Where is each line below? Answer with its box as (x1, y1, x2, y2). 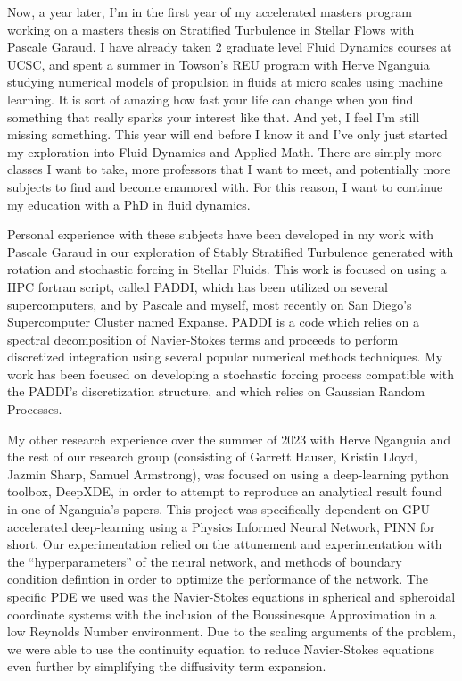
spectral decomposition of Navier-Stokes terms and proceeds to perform (7, 329, 399, 348)
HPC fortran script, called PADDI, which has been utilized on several (7, 277, 389, 295)
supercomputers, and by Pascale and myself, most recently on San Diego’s (7, 295, 412, 313)
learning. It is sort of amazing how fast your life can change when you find (7, 89, 414, 108)
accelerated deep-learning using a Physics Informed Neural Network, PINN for (7, 517, 435, 536)
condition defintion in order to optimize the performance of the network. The (7, 569, 428, 588)
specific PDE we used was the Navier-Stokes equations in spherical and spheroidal (7, 587, 456, 605)
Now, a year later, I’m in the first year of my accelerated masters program (7, 3, 412, 21)
